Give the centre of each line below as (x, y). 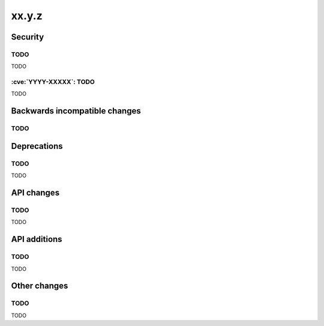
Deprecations (37, 146)
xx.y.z (27, 16)
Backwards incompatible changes (76, 111)
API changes (35, 193)
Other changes (40, 286)
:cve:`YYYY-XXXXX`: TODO (53, 82)
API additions (37, 239)
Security (28, 37)
